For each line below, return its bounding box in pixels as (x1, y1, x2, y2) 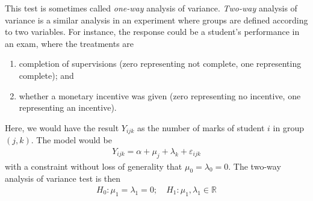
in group (273, 121, 304, 134)
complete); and (19, 69, 74, 81)
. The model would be (31, 134, 112, 146)
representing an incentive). (19, 101, 117, 114)
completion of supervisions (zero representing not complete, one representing (19, 57, 302, 70)
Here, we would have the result (5, 121, 119, 134)
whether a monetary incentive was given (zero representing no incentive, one (19, 89, 301, 102)
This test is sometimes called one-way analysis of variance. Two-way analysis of (5, 2, 297, 14)
